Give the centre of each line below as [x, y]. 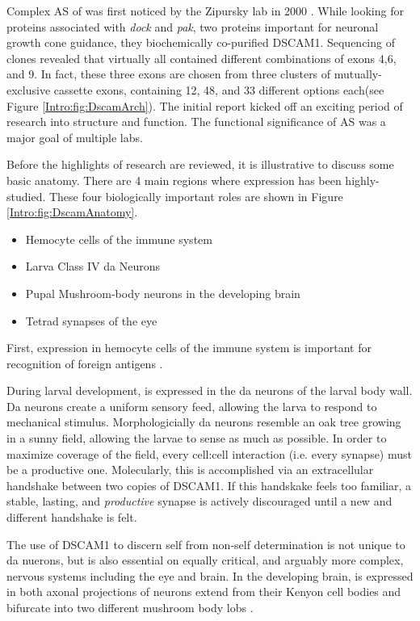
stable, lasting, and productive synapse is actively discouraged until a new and [199, 501]
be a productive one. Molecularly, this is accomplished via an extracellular [190, 470]
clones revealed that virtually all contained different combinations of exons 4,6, [202, 58]
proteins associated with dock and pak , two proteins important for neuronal [193, 26]
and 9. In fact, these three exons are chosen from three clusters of [169, 74]
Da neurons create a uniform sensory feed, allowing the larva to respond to [192, 406]
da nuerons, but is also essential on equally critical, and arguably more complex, [205, 560]
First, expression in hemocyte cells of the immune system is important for [189, 348]
